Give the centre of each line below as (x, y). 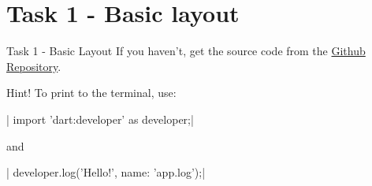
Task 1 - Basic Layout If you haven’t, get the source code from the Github (186, 51)
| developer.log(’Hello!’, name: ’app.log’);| (106, 172)
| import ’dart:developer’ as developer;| (100, 119)
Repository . (34, 66)
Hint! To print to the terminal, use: (91, 93)
